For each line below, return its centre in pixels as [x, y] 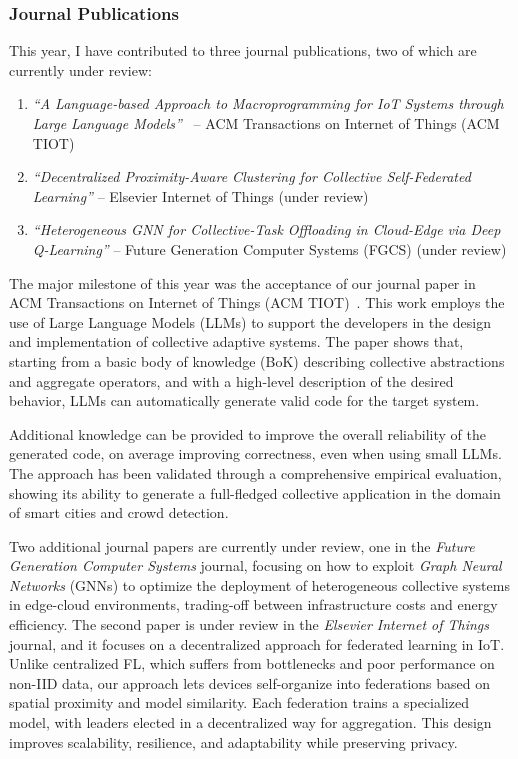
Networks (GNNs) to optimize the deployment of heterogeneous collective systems [259, 584]
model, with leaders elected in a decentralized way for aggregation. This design [250, 722]
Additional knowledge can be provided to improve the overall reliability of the [247, 433]
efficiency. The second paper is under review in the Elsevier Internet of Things [249, 624]
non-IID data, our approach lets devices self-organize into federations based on [250, 682]
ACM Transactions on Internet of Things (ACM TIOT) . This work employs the [257, 302]
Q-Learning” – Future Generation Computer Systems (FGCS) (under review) [269, 248]
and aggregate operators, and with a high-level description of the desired [231, 380]
